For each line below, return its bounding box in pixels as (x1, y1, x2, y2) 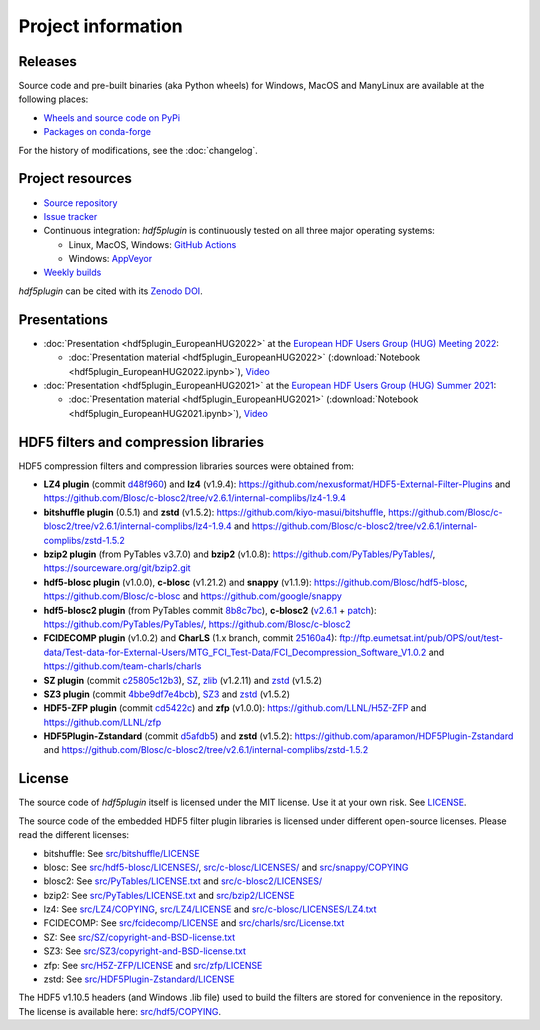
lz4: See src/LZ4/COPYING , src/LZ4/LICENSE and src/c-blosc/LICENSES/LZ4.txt (43, 903, 377, 915)
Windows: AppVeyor (68, 253, 153, 265)
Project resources (18, 170, 132, 187)
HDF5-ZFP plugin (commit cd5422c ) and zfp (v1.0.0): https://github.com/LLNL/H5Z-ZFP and (43, 702, 427, 714)
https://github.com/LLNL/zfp (43, 716, 162, 728)
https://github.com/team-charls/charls (43, 660, 202, 672)
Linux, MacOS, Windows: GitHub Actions (68, 238, 237, 250)
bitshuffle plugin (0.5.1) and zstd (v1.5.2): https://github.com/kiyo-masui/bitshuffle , (43, 506, 387, 518)
